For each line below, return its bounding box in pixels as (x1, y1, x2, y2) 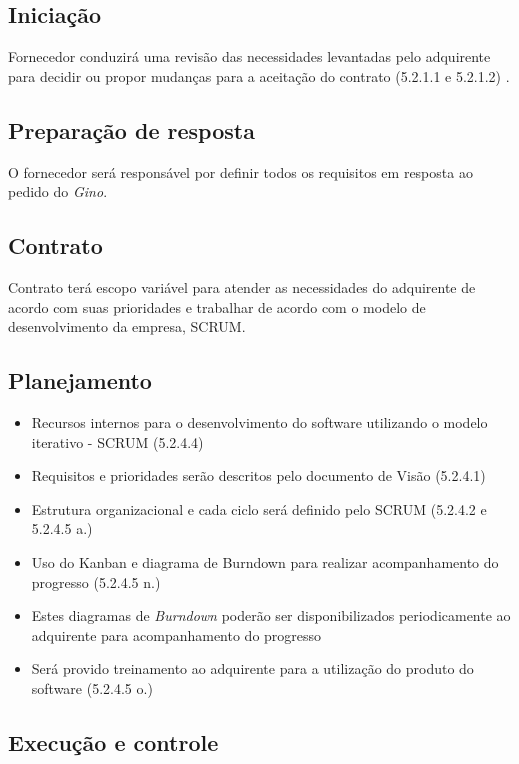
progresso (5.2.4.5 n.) (31, 571, 161, 592)
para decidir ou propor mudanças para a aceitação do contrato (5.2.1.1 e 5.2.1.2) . (8, 65, 510, 86)
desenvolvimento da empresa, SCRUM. (8, 316, 246, 337)
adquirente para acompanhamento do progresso (31, 624, 322, 645)
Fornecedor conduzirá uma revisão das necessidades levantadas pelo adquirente (8, 46, 491, 67)
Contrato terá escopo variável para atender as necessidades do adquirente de (8, 276, 476, 297)
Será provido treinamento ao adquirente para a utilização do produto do (31, 658, 474, 679)
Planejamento (8, 365, 152, 396)
